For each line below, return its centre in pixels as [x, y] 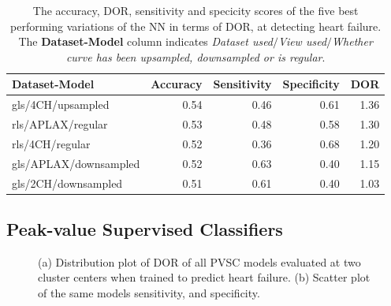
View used [303, 41]
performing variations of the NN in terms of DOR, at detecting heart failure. [196, 26]
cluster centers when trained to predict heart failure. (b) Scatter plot [204, 277]
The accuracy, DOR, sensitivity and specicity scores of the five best [195, 10]
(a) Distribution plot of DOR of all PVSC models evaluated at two [199, 261]
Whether [352, 41]
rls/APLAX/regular [60, 124]
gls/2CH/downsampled [67, 183]
